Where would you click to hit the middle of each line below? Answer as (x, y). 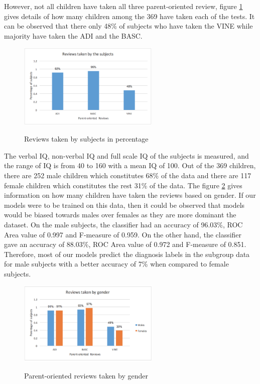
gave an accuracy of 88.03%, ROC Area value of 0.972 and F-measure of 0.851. (125, 244)
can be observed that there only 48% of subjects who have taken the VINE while (128, 26)
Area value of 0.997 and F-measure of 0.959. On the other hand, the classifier (123, 234)
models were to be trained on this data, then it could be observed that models (124, 205)
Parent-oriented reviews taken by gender (86, 375)
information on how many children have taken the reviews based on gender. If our (130, 195)
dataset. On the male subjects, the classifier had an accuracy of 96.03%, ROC (123, 224)
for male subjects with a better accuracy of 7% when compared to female (116, 264)
